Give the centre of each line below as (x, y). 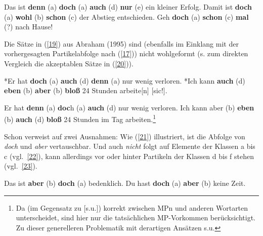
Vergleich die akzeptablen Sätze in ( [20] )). (69, 63)
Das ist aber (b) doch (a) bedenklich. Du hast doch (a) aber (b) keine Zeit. (125, 183)
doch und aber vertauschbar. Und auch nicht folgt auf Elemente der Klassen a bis (130, 146)
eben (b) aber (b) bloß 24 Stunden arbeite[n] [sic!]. (86, 90)
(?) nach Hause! (29, 27)
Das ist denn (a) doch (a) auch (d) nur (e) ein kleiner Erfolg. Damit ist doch (128, 7)
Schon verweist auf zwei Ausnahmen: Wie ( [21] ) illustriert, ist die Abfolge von (125, 136)
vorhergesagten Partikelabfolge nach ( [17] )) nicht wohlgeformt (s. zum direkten (126, 53)
